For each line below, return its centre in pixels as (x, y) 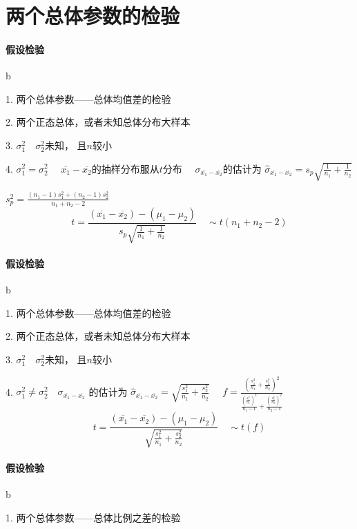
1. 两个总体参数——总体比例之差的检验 (93, 517)
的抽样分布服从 (125, 168)
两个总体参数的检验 (93, 16)
